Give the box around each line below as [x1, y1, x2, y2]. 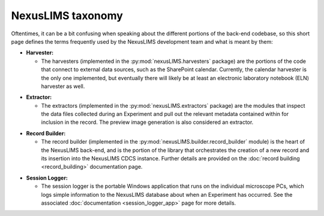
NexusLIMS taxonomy [11, 9, 123, 22]
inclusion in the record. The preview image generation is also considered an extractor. [41, 118, 254, 126]
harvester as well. [41, 83, 85, 90]
